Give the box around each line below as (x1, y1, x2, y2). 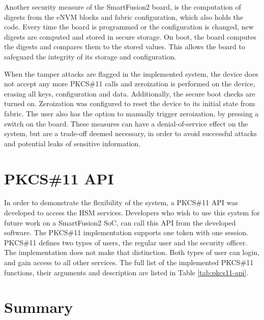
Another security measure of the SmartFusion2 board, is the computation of (4, 2, 241, 12)
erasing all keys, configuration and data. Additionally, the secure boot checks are (4, 88, 255, 99)
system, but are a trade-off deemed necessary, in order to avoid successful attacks (4, 128, 257, 139)
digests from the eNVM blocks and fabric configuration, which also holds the (4, 11, 243, 22)
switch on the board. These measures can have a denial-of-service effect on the (4, 118, 248, 129)
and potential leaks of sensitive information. (4, 138, 141, 148)
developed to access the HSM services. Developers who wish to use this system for (4, 207, 260, 218)
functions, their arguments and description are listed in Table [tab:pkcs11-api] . (4, 267, 249, 277)
